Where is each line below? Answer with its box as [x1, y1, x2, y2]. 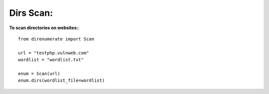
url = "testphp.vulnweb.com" [18, 50, 89, 55]
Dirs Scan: [9, 7, 53, 18]
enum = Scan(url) [18, 71, 60, 76]
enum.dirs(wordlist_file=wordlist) [18, 78, 105, 84]
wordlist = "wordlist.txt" [18, 57, 84, 63]
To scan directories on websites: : [9, 25, 80, 31]
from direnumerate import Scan [18, 36, 95, 42]
